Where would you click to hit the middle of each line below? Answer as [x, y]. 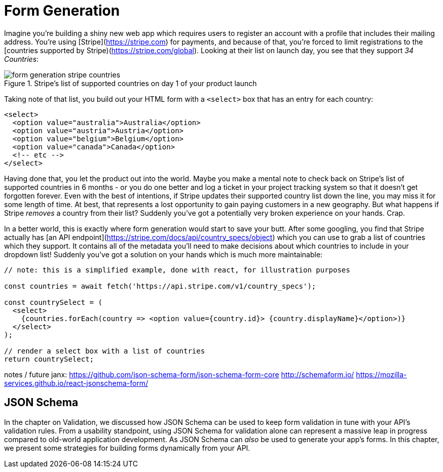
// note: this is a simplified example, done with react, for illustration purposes [177, 270]
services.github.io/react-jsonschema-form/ [76, 383]
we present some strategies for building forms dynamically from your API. [127, 448]
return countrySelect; [49, 359]
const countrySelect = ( [53, 302]
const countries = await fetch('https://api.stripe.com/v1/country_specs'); [160, 286]
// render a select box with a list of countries [105, 351]
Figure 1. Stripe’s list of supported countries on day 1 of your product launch [131, 83]
